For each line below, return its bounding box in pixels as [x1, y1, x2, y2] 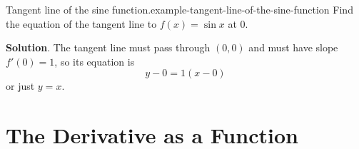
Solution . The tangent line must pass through [6, 40, 211, 55]
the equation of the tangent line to [6, 16, 157, 31]
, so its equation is [54, 53, 135, 68]
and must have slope [248, 40, 338, 55]
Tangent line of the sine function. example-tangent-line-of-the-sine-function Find [6, 2, 353, 16]
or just [6, 78, 35, 93]
